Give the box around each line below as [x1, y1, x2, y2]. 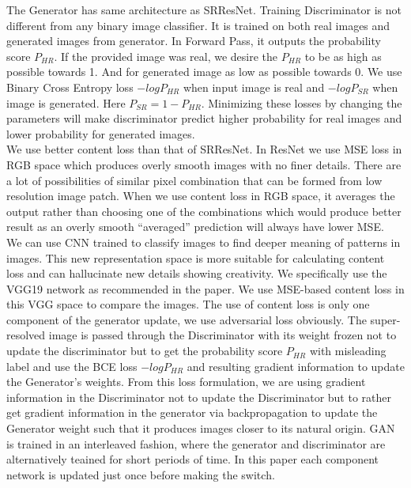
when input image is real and [183, 78, 325, 95]
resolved [6, 327, 46, 343]
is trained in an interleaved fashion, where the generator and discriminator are [6, 435, 386, 452]
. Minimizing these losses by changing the [201, 94, 402, 111]
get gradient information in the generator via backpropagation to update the [6, 404, 378, 421]
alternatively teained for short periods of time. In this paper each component [6, 451, 379, 467]
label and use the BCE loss [6, 357, 138, 374]
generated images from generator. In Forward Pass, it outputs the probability [6, 32, 381, 49]
